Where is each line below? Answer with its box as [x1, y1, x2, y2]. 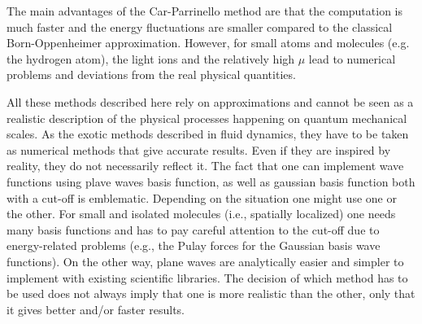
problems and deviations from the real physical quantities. [7, 66, 296, 83]
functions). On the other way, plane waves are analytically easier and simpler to [7, 252, 404, 269]
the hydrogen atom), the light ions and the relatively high [7, 50, 295, 67]
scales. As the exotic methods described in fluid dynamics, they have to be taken [7, 125, 409, 142]
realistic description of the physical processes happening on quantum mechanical [7, 109, 407, 126]
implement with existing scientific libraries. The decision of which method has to [7, 269, 408, 286]
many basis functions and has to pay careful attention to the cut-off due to [7, 221, 380, 238]
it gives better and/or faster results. [7, 300, 185, 317]
